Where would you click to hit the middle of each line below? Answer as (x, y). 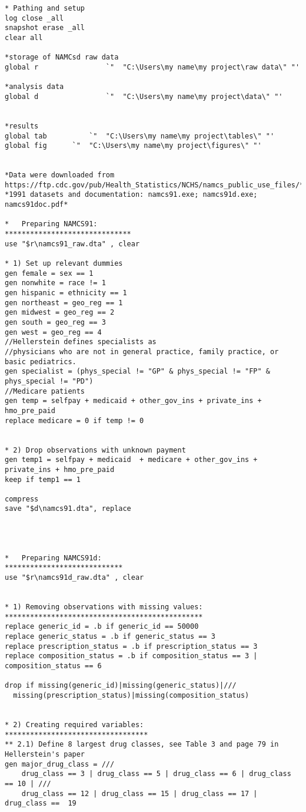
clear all (24, 37)
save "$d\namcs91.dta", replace (68, 509)
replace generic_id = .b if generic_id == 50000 (102, 627)
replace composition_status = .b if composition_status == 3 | (131, 656)
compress (22, 499)
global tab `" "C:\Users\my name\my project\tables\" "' (140, 136)
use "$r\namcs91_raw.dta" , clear (72, 244)
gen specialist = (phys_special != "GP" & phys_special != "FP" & (138, 372)
